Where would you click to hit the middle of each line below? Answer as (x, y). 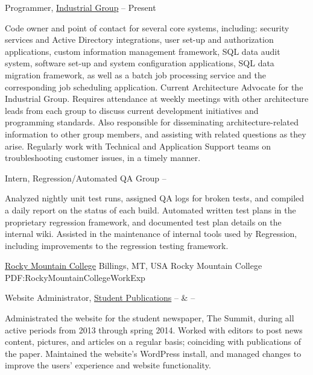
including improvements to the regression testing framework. (117, 245)
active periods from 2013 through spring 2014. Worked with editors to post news (154, 329)
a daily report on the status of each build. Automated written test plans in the (150, 210)
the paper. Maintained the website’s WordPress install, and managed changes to (153, 353)
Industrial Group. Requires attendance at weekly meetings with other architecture (157, 99)
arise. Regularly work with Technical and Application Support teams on (138, 146)
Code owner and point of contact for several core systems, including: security (147, 27)
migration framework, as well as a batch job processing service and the (135, 74)
